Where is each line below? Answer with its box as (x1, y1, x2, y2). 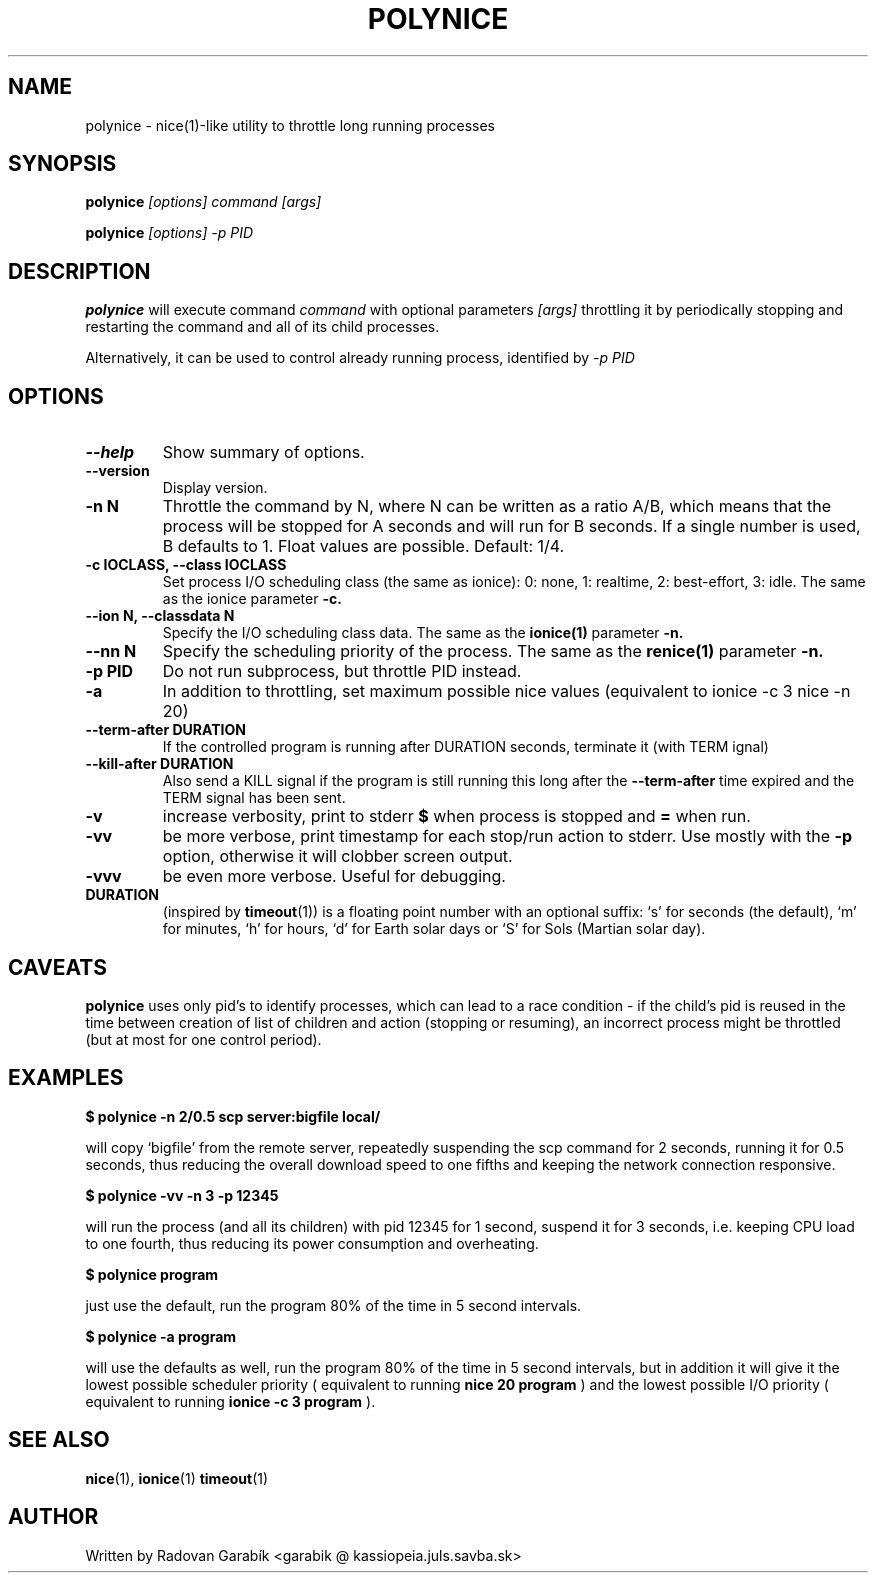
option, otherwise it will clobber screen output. (162, 846, 513, 867)
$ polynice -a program (85, 1327, 237, 1345)
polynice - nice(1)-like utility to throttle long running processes (85, 116, 495, 134)
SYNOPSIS (8, 151, 117, 177)
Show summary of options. (162, 442, 365, 463)
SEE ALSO (8, 1427, 110, 1453)
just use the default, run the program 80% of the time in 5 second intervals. (85, 1296, 582, 1314)
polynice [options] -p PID (85, 224, 254, 242)
